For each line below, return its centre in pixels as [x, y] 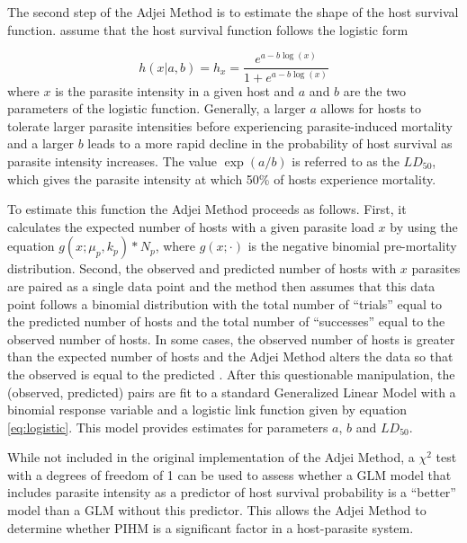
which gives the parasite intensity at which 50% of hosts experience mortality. [222, 178]
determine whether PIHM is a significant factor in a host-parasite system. [211, 527]
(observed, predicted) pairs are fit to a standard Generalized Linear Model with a [232, 392]
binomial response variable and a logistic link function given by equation [207, 409]
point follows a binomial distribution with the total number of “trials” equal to [225, 303]
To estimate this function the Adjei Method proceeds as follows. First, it [207, 209]
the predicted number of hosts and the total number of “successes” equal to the [226, 321]
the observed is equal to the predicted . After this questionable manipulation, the [231, 374]
